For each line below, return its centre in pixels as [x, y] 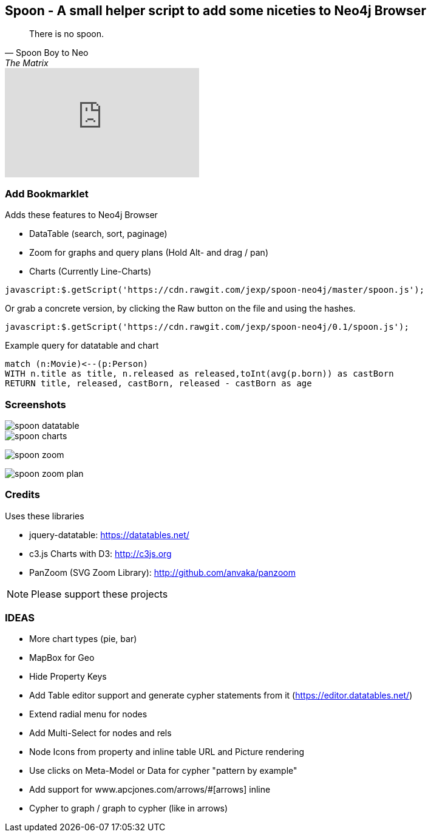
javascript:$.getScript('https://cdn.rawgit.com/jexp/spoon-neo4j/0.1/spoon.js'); [207, 327]
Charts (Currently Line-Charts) [90, 272]
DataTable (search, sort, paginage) [98, 234]
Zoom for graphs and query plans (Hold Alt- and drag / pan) [149, 253]
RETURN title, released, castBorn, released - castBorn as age [158, 384]
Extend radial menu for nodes [88, 714]
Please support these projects [100, 594]
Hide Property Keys [68, 677]
